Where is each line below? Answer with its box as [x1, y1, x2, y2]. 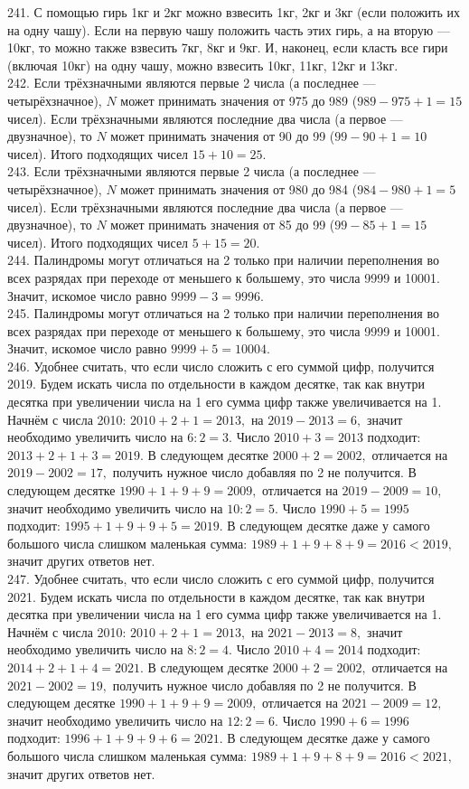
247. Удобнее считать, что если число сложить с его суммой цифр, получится [7, 569, 435, 587]
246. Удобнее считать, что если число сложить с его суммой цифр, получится [7, 356, 435, 375]
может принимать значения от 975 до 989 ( [120, 90, 358, 109]
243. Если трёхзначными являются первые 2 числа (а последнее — [7, 162, 376, 181]
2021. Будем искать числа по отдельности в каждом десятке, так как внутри [7, 587, 426, 606]
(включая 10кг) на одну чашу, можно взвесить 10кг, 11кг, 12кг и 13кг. [7, 55, 399, 74]
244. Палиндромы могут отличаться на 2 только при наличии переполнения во [7, 250, 439, 269]
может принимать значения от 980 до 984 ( [120, 179, 358, 198]
